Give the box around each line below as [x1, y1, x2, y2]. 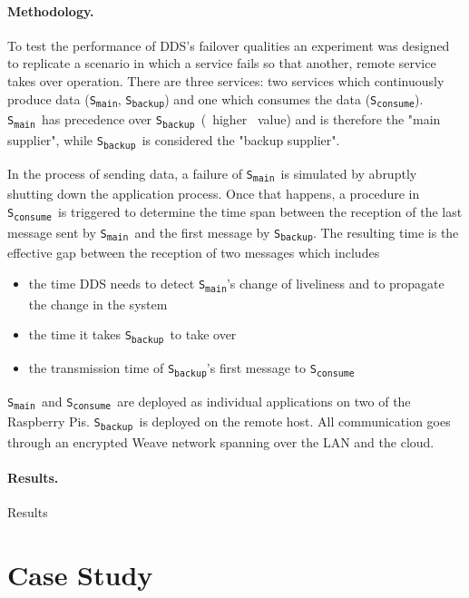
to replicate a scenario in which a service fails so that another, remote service [7, 54, 436, 73]
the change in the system [28, 294, 168, 313]
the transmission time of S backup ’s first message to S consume [28, 358, 355, 378]
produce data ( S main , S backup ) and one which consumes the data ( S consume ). [7, 89, 424, 110]
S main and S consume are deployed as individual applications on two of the [7, 391, 411, 412]
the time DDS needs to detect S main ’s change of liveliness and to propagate [28, 273, 445, 294]
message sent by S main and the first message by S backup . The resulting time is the [7, 222, 459, 243]
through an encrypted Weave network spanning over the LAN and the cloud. [7, 432, 435, 451]
